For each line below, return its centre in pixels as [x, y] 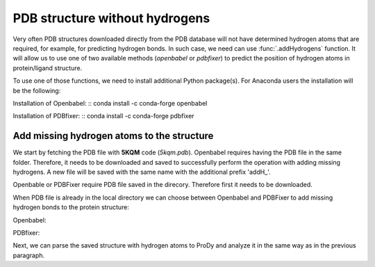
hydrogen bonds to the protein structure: [71, 207]
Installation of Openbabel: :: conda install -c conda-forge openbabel [110, 103]
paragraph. [29, 255]
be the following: [37, 90]
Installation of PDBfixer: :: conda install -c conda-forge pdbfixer [103, 116]
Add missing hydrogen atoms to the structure [113, 136]
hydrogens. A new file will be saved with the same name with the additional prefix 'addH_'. [142, 172]
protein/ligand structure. [48, 68]
